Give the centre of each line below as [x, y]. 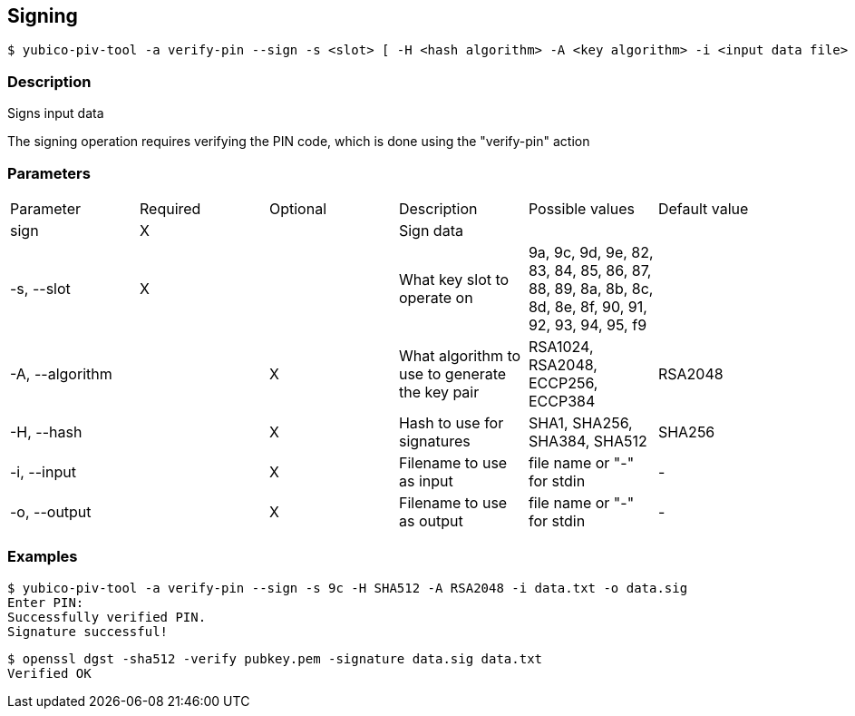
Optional [298, 208]
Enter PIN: [46, 602]
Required [170, 208]
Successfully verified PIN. [107, 617]
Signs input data [56, 113]
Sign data [431, 230]
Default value [703, 208]
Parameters [49, 173]
